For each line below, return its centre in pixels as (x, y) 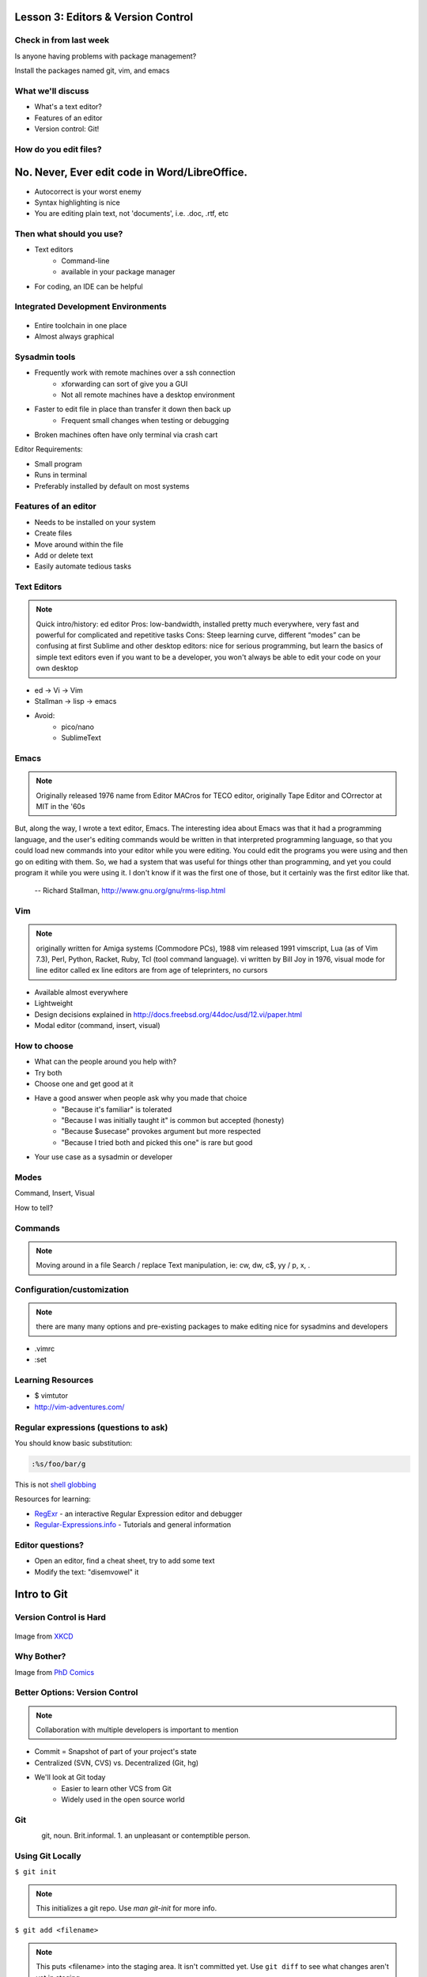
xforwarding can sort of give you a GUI (125, 384)
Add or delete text (64, 555)
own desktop (57, 668)
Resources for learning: (53, 1499)
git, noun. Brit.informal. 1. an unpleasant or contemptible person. (146, 1835)
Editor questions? (49, 1544)
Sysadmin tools (45, 357)
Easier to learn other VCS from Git (116, 1788)
